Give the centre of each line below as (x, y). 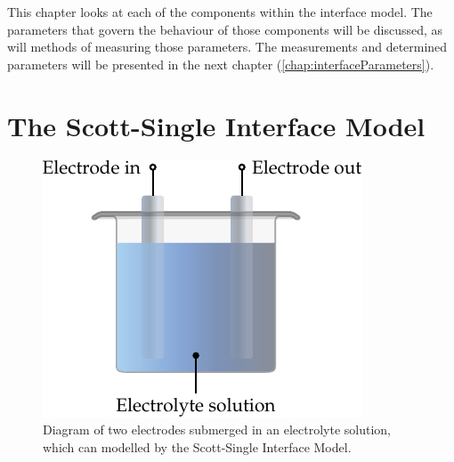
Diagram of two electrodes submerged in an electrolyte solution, (217, 430)
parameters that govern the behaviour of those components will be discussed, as (225, 29)
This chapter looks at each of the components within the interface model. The (220, 12)
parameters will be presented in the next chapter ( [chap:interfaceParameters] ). (221, 64)
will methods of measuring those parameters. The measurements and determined (227, 47)
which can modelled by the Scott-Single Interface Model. (197, 446)
